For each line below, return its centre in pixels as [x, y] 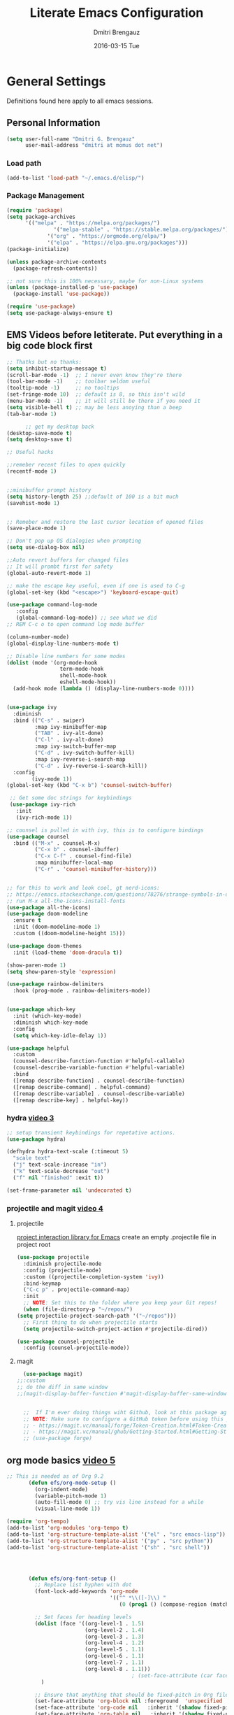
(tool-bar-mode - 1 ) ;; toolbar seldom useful [79, 382]
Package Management [45, 196]
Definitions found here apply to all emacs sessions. [80, 101]
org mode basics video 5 [61, 1460]
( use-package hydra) [37, 1139]
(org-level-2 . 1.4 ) [114, 1630]
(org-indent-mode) [61, 1489]
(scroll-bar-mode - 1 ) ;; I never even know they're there [94, 375]
